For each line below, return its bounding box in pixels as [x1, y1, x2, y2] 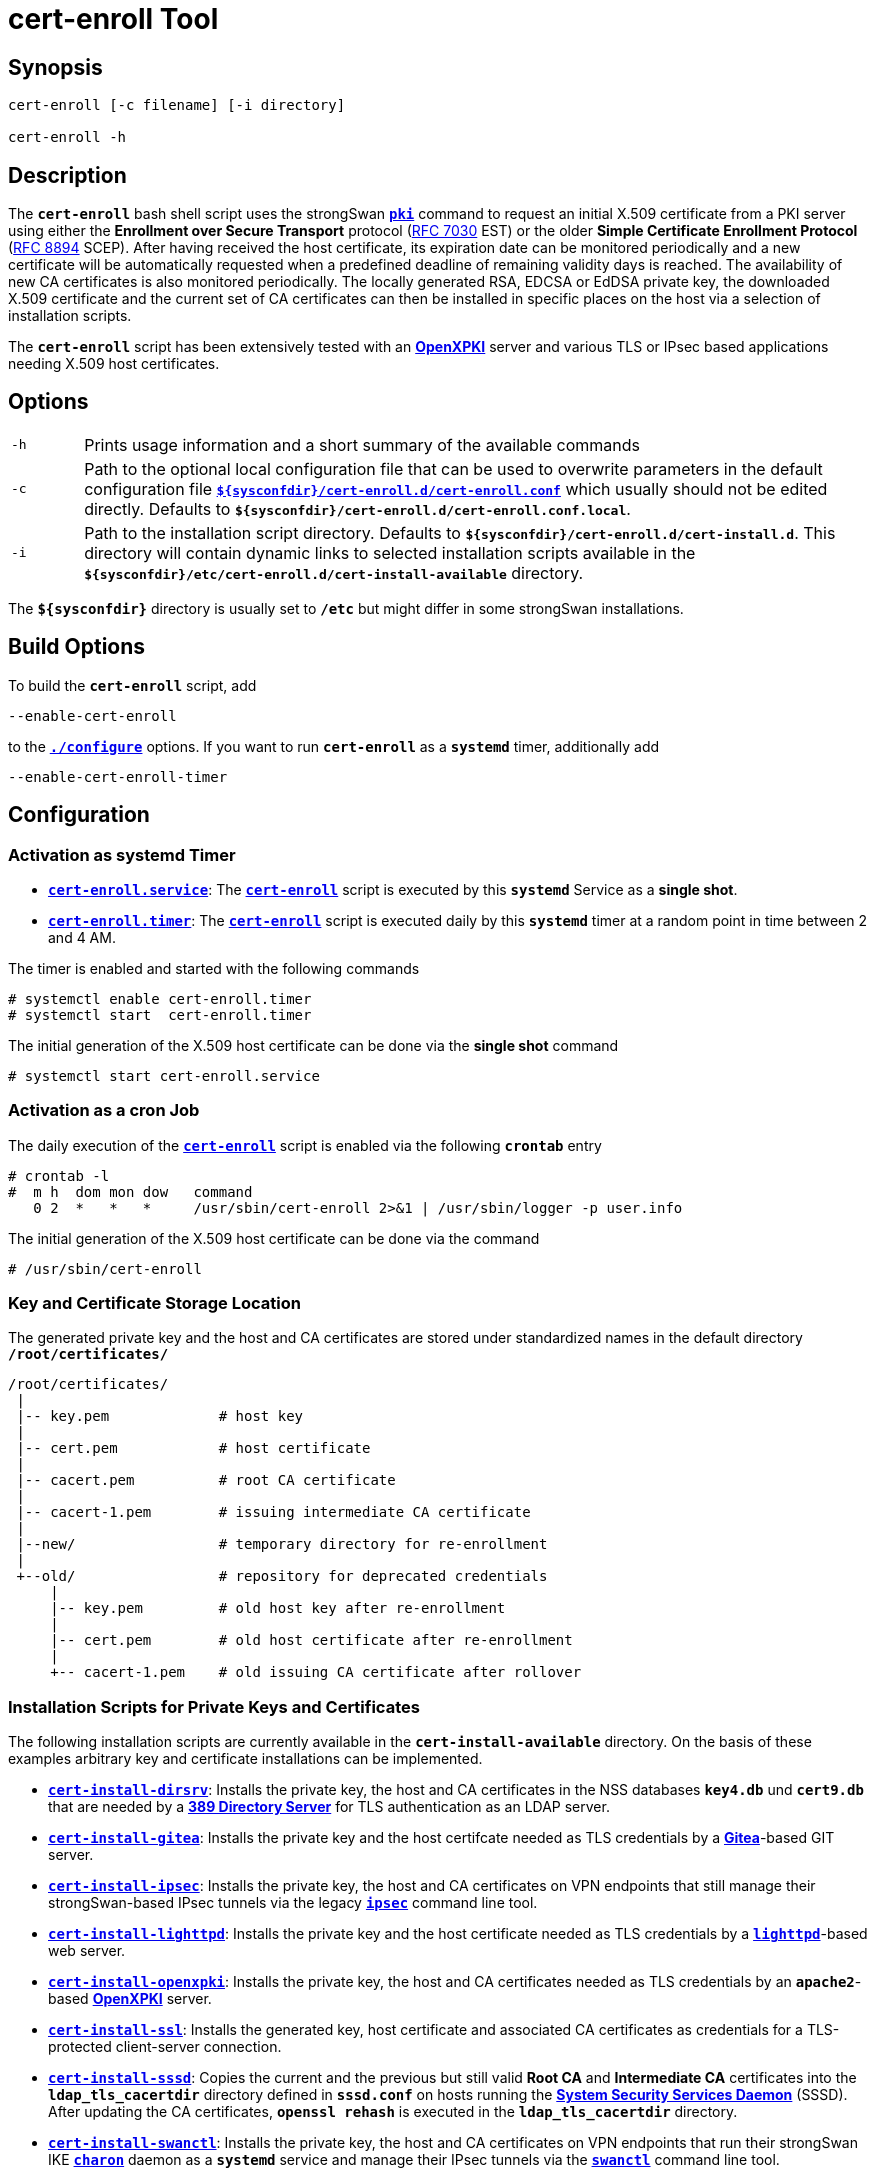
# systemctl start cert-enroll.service [8, 1067, 320, 1084]
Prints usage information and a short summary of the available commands [84, 434, 641, 455]
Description [8, 162, 127, 188]
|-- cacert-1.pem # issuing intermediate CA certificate [16, 1504, 531, 1521]
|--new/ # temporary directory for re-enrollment [16, 1536, 548, 1553]
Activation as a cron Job [8, 1100, 200, 1121]
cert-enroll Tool [8, 2, 219, 36]
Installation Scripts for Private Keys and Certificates [8, 1696, 420, 1717]
